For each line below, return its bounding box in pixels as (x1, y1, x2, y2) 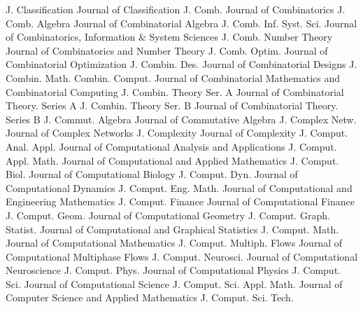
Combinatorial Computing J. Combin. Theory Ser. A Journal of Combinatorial (6, 84, 344, 99)
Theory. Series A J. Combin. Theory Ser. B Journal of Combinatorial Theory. (6, 98, 339, 113)
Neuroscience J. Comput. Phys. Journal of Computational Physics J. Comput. (6, 263, 341, 277)
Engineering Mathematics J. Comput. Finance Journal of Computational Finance (6, 194, 355, 209)
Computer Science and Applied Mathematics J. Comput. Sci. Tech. (6, 290, 294, 305)
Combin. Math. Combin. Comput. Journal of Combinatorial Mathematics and (6, 70, 340, 85)
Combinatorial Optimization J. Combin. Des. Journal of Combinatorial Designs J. (6, 57, 357, 71)
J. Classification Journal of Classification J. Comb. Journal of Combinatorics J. (6, 2, 346, 16)
